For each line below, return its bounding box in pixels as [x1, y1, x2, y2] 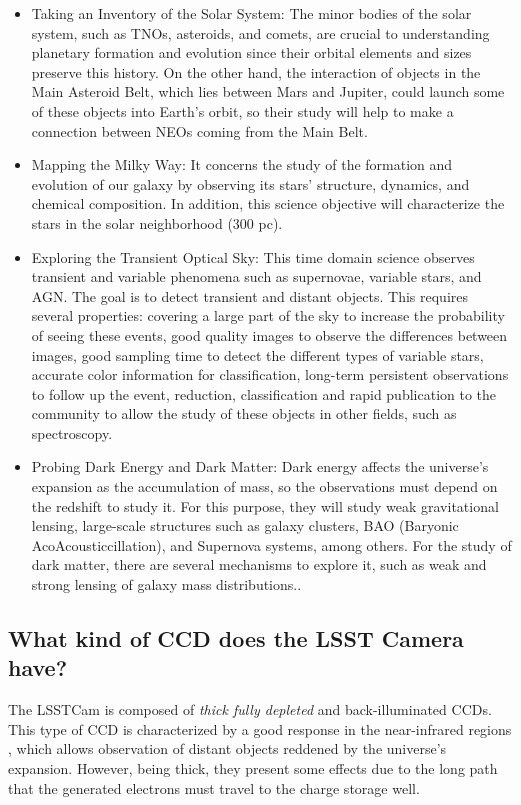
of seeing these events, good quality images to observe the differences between [31, 324, 508, 345]
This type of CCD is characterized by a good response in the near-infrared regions [8, 718, 512, 739]
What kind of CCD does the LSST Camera [8, 623, 464, 654]
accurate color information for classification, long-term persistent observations [31, 364, 509, 385]
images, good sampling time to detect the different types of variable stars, [31, 344, 484, 365]
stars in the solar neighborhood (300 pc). [31, 212, 283, 233]
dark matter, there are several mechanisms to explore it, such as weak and [31, 554, 487, 575]
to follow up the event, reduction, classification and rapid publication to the [31, 383, 497, 404]
